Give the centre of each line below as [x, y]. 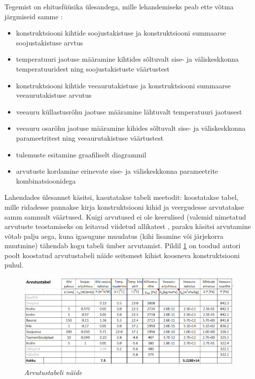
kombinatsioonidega [46, 180]
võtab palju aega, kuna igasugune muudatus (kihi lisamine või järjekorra [114, 236]
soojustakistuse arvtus [50, 42]
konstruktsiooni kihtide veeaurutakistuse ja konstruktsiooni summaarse [123, 85]
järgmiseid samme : [34, 16]
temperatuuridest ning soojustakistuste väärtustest [93, 68]
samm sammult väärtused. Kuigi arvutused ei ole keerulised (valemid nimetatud [125, 216]
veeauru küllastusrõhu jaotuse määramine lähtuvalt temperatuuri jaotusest [129, 111]
